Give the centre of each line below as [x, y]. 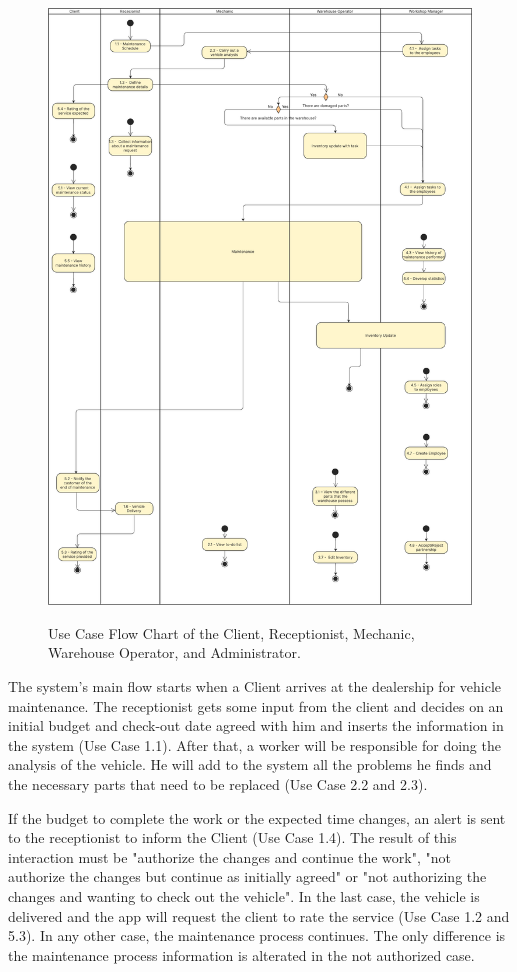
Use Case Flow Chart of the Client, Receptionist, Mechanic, [231, 632]
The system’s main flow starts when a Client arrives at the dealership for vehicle [255, 685]
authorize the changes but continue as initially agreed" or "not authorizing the [247, 876]
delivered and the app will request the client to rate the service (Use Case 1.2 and [259, 915]
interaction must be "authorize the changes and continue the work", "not [229, 856]
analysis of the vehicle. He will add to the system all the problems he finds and [250, 764]
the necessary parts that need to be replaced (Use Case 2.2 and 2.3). [218, 783]
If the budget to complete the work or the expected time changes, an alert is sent [257, 817]
